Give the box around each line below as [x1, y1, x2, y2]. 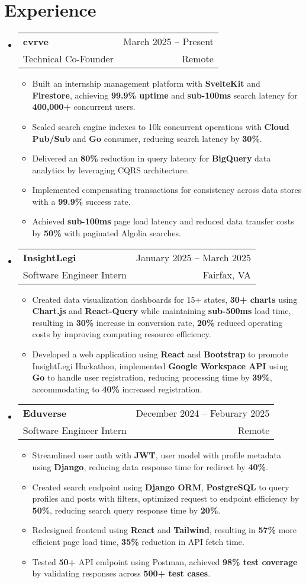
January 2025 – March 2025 [136, 250, 251, 264]
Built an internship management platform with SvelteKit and [32, 77, 260, 90]
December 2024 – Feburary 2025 [136, 406, 270, 420]
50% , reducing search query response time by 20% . [32, 503, 221, 516]
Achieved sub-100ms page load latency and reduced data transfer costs [32, 215, 294, 227]
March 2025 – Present [123, 34, 214, 49]
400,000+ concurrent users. [32, 100, 136, 113]
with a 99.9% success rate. [32, 195, 131, 207]
